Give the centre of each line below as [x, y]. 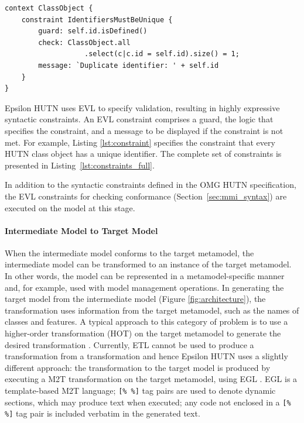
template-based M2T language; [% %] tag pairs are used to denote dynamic [140, 391]
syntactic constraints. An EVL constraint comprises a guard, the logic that [139, 119]
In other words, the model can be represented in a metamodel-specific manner [145, 276]
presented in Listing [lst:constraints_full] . [80, 165]
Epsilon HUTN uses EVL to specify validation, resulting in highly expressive [142, 107]
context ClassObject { [49, 8]
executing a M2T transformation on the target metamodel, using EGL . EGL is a [151, 379]
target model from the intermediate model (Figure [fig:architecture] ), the [135, 299]
